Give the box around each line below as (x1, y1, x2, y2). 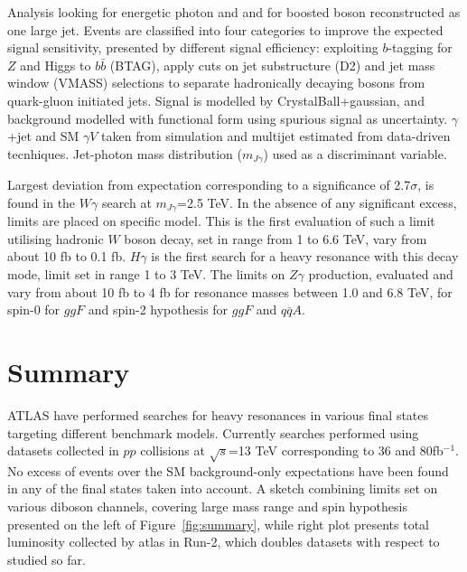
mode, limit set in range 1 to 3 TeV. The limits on (7, 265, 285, 284)
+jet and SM (7, 127, 79, 145)
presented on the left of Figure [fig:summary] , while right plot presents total (7, 514, 430, 533)
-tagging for (388, 38, 453, 57)
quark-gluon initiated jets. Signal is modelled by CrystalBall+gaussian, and (7, 90, 425, 109)
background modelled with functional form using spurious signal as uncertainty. (7, 108, 448, 127)
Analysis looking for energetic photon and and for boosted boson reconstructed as (7, 3, 461, 21)
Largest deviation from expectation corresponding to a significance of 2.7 (7, 175, 411, 194)
